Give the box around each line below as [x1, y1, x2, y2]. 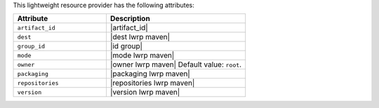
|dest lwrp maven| [109, 32, 171, 42]
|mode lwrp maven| [109, 50, 175, 60]
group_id [17, 42, 46, 50]
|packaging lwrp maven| [109, 69, 191, 79]
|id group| [109, 41, 143, 51]
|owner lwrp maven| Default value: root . [109, 60, 242, 69]
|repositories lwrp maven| [109, 78, 195, 88]
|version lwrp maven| [109, 88, 180, 97]
